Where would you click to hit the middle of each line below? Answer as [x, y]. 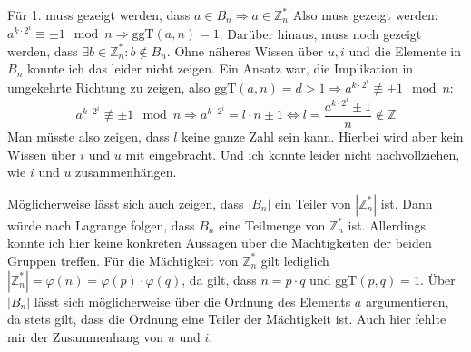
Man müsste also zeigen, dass [88, 136]
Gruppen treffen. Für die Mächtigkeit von [123, 260]
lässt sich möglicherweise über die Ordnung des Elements [192, 301]
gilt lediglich [295, 260]
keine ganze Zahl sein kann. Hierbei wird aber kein [322, 136]
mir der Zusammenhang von [86, 336]
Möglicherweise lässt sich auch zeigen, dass [126, 203]
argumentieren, [407, 301]
